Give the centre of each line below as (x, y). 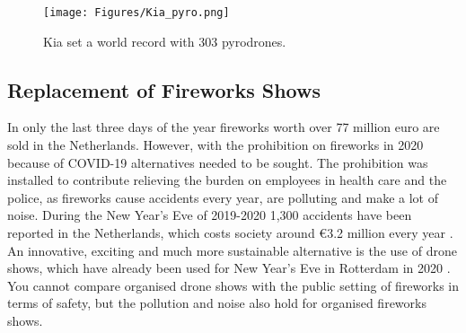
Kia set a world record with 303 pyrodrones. (165, 41)
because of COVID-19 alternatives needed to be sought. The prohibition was (218, 162)
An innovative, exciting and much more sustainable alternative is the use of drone (232, 250)
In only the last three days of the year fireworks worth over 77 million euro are (224, 127)
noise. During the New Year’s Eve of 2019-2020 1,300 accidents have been (210, 215)
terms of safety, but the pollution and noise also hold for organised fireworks (217, 303)
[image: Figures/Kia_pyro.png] (136, 13)
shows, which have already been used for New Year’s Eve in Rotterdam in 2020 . (229, 268)
